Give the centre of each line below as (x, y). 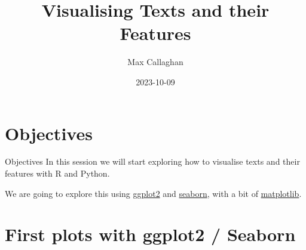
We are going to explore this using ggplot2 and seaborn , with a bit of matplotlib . (153, 193)
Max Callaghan (155, 62)
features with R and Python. (57, 173)
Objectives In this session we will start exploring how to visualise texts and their (152, 161)
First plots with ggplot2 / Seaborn (150, 234)
